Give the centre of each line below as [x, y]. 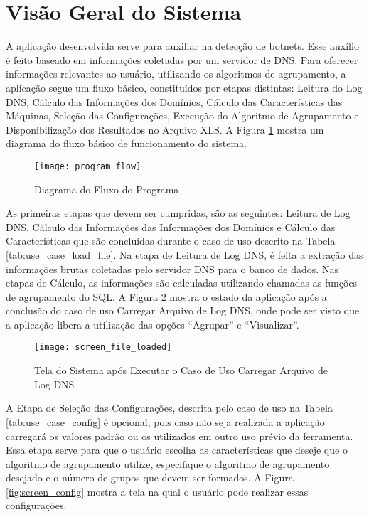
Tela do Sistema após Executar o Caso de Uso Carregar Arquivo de [181, 370]
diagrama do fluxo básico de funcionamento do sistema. [126, 143]
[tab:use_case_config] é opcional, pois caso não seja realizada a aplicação [165, 421]
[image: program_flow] [88, 166]
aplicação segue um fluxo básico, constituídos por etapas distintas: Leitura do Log [184, 87]
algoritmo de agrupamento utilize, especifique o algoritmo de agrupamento [168, 463]
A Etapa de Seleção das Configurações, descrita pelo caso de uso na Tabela [169, 408]
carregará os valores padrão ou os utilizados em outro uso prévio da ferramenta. [180, 436]
